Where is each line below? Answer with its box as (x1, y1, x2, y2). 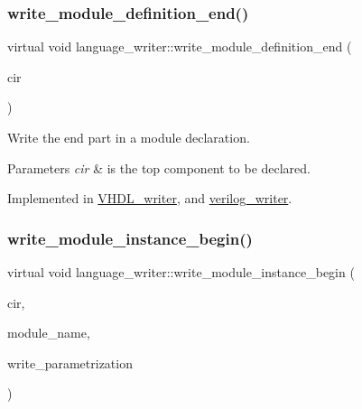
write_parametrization (7, 353, 133, 372)
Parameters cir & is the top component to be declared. (7, 158, 311, 177)
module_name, (7, 323, 90, 342)
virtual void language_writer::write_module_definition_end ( (7, 37, 352, 56)
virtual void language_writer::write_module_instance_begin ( (7, 263, 355, 281)
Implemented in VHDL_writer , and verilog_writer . (7, 189, 292, 208)
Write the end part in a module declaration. (7, 128, 250, 146)
